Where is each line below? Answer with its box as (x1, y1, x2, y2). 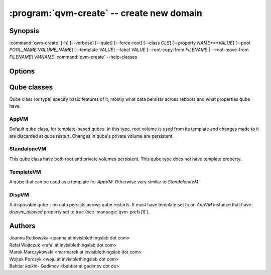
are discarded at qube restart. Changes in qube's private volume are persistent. (9, 133, 174, 139)
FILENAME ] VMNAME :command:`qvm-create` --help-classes (9, 54, 138, 60)
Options (9, 67, 35, 75)
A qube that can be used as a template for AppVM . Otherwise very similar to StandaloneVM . (9, 178, 200, 185)
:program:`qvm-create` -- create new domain (9, 8, 203, 19)
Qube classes (9, 83, 53, 91)
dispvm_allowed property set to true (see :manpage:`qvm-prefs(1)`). (9, 208, 150, 215)
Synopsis (9, 27, 40, 35)
